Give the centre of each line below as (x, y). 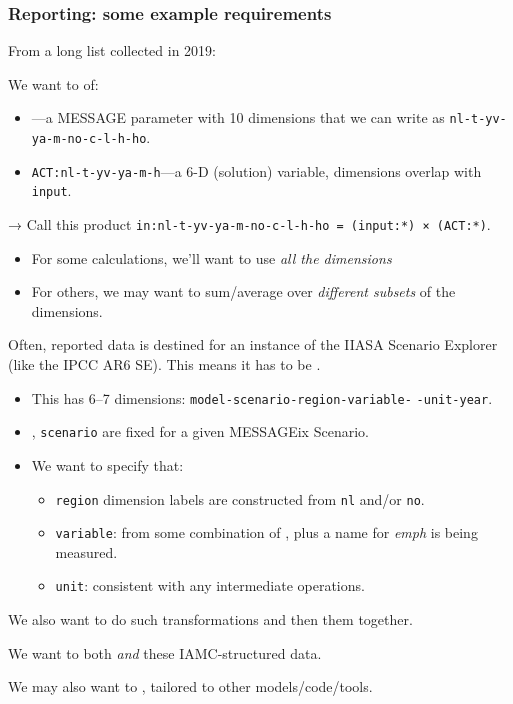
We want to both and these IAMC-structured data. (165, 652)
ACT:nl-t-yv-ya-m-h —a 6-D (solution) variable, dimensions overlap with (256, 170)
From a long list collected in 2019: (112, 50)
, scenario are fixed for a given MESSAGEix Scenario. (200, 431)
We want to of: (53, 83)
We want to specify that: (107, 464)
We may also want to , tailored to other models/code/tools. (190, 686)
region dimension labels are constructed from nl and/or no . (240, 498)
